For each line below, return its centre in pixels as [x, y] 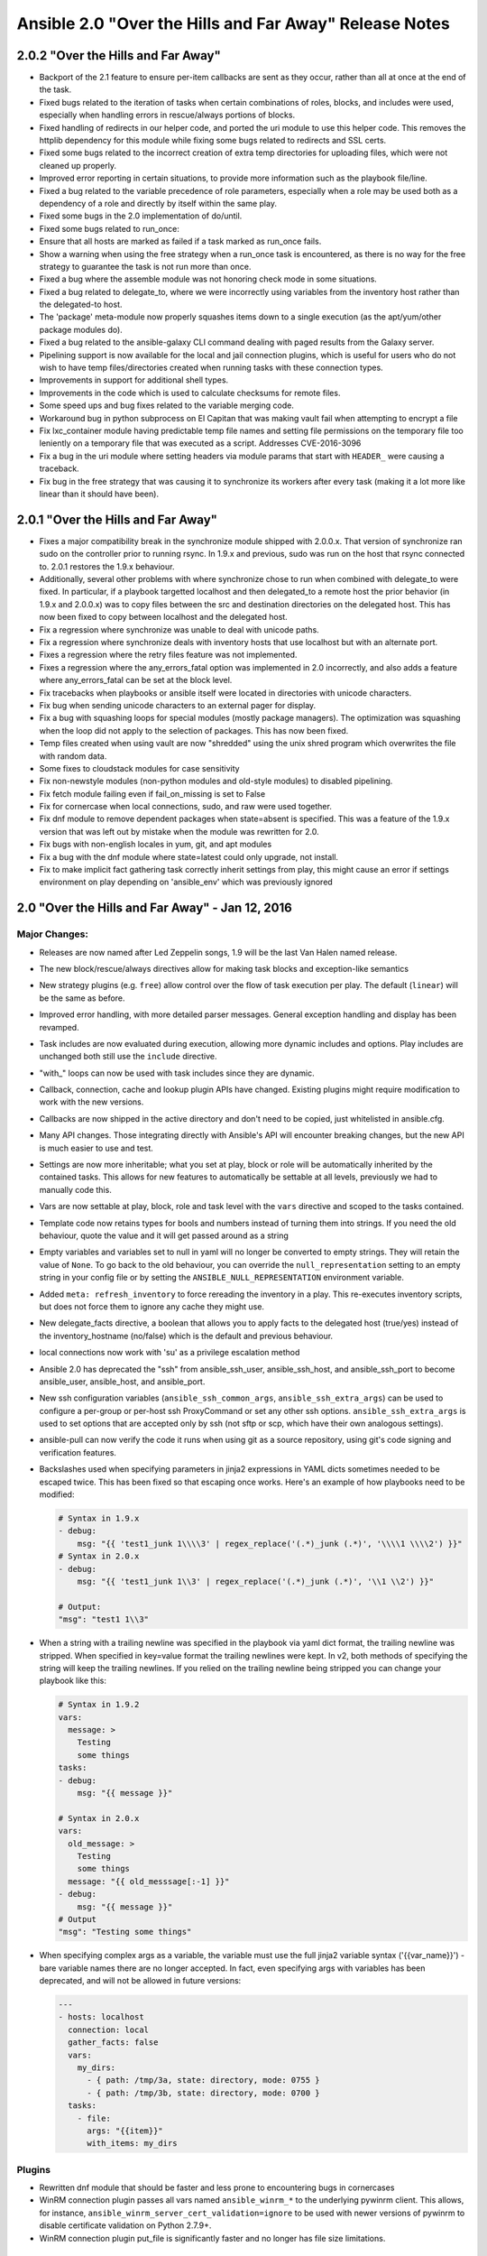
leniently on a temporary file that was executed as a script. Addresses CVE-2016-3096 [200, 443]
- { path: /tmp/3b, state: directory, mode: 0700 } [203, 2093]
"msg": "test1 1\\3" [103, 1619]
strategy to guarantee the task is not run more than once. [145, 266]
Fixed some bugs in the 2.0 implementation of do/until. [141, 216]
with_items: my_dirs [132, 2144]
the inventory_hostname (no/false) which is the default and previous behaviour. [186, 1336]
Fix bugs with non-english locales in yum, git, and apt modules [156, 845]
